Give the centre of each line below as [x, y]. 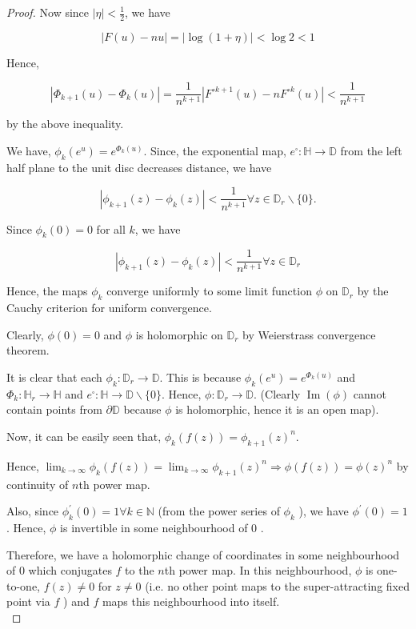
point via [28, 601]
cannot [370, 393]
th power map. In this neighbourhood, [258, 570]
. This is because [200, 377]
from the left [371, 151]
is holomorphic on [179, 334]
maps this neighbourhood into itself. [191, 601]
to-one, [23, 585]
